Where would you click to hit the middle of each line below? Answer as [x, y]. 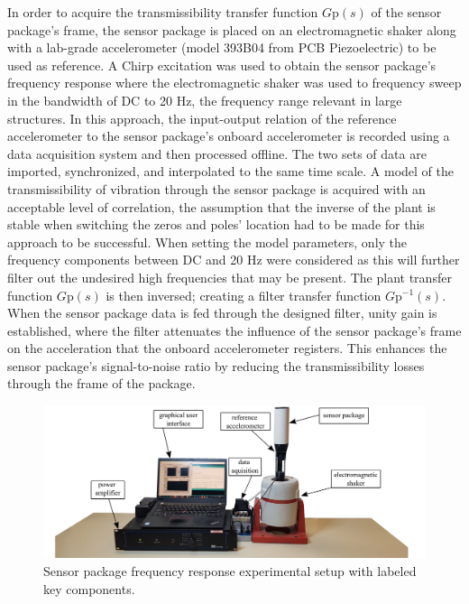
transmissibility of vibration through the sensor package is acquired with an [216, 188]
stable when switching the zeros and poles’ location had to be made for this [216, 224]
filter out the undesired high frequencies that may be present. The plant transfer [230, 277]
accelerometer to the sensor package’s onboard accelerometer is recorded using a [229, 136]
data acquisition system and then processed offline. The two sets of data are [217, 153]
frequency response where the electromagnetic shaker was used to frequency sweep [234, 83]
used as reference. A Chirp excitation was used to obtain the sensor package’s [222, 65]
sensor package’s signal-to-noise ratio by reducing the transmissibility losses [216, 365]
